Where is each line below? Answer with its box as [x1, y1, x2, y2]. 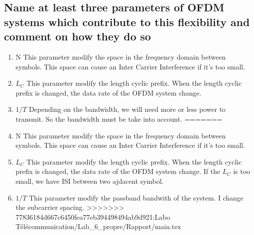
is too [233, 166, 250, 176]
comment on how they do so [4, 29, 151, 44]
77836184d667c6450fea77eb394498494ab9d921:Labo [15, 211, 170, 222]
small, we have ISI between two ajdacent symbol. [15, 175, 164, 186]
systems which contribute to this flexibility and [4, 14, 250, 29]
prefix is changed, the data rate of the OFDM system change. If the [15, 166, 220, 176]
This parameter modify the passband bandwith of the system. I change [29, 192, 244, 202]
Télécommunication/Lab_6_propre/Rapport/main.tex [15, 221, 181, 232]
